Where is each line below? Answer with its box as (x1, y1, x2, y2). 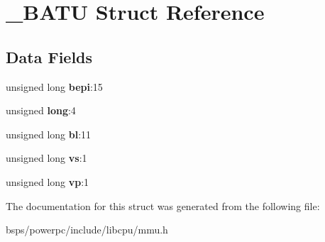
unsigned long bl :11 (6, 126, 92, 141)
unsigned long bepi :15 (6, 79, 103, 94)
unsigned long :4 (6, 103, 76, 118)
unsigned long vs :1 (6, 150, 87, 165)
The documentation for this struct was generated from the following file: (6, 198, 320, 213)
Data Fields (6, 45, 93, 67)
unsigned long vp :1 (6, 174, 89, 189)
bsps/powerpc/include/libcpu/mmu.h (6, 222, 168, 237)
